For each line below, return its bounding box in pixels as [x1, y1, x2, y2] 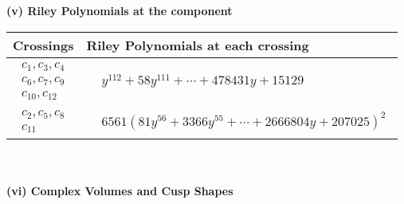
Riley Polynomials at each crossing [86, 35, 309, 54]
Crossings [13, 35, 74, 54]
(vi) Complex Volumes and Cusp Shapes [6, 182, 233, 199]
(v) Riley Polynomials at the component [6, 2, 233, 18]
